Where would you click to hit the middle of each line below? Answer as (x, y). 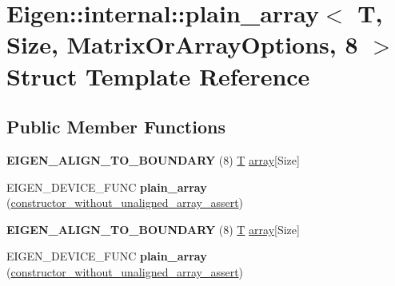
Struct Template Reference (158, 75)
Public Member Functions (116, 127)
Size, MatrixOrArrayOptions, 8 (182, 44)
